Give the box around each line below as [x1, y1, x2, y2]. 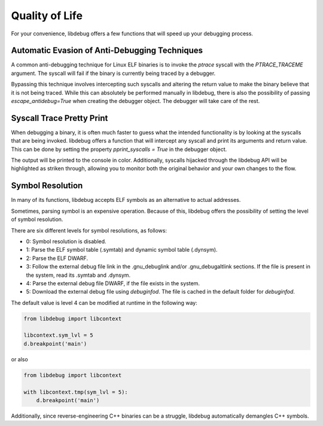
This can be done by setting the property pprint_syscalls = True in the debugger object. [11, 146, 227, 153]
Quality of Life [11, 9, 83, 22]
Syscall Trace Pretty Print [11, 113, 108, 123]
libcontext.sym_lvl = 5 [23, 332, 94, 339]
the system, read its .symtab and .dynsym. [26, 271, 131, 279]
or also [11, 355, 28, 362]
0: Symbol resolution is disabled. [26, 237, 107, 245]
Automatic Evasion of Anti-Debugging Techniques [11, 46, 203, 56]
